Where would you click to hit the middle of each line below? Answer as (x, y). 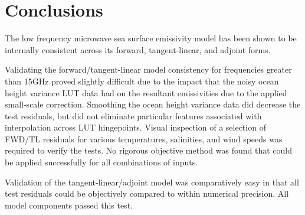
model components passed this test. (69, 205)
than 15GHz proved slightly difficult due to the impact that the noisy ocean (142, 81)
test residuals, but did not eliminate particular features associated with (133, 115)
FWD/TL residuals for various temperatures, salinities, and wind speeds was (144, 139)
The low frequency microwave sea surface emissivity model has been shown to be (151, 38)
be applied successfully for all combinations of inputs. (101, 162)
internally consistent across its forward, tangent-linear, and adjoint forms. (138, 49)
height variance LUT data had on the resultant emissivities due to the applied (146, 92)
